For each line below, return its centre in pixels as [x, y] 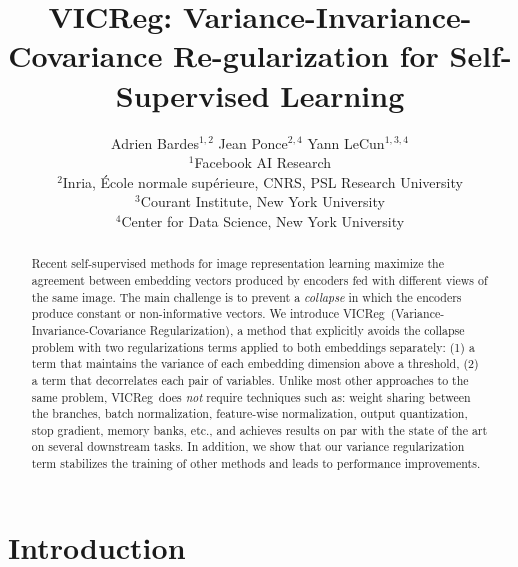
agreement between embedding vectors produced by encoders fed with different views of [259, 279]
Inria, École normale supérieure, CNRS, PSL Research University [262, 181]
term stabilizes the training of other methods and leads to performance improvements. [256, 463]
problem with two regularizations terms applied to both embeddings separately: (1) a [253, 346]
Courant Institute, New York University [262, 201]
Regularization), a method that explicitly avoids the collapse [307, 329]
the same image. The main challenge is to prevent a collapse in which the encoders [246, 296]
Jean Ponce [253, 142]
